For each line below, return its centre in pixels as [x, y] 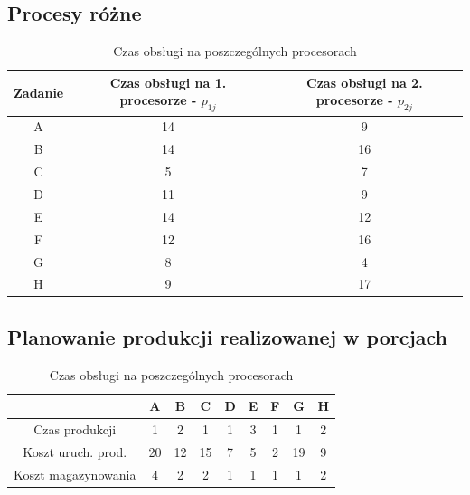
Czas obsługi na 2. [365, 82]
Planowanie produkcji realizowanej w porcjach [228, 336]
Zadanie [39, 93]
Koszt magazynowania [75, 474]
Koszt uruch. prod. [75, 451]
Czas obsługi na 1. [168, 82]
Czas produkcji [75, 429]
